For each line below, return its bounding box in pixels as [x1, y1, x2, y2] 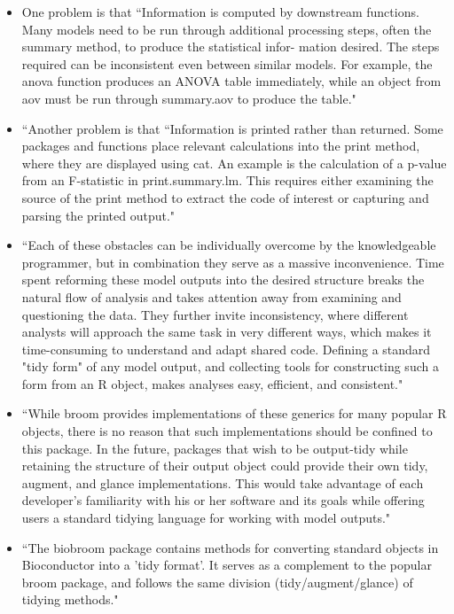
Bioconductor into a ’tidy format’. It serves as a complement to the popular [21, 556, 432, 574]
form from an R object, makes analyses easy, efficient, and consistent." [21, 374, 403, 392]
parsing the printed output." [21, 206, 176, 224]
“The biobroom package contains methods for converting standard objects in [21, 538, 439, 556]
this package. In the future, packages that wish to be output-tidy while [21, 439, 408, 457]
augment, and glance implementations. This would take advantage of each [21, 473, 424, 492]
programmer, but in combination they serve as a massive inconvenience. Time [21, 253, 444, 271]
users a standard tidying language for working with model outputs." [21, 509, 391, 527]
